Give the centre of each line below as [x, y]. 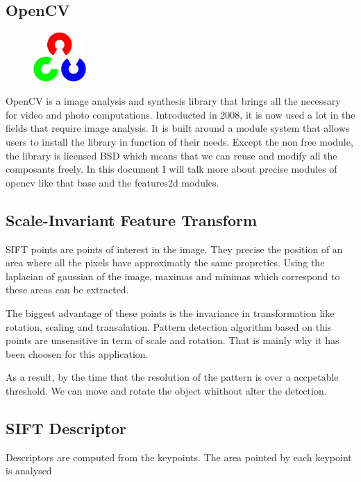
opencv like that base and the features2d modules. [112, 182]
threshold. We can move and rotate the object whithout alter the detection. [166, 390]
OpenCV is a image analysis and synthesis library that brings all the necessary [173, 101]
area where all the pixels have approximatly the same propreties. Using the [165, 262]
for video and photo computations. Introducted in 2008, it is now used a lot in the [180, 114]
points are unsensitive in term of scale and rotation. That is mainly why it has [173, 340]
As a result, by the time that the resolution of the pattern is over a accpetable [172, 377]
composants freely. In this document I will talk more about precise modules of [171, 169]
